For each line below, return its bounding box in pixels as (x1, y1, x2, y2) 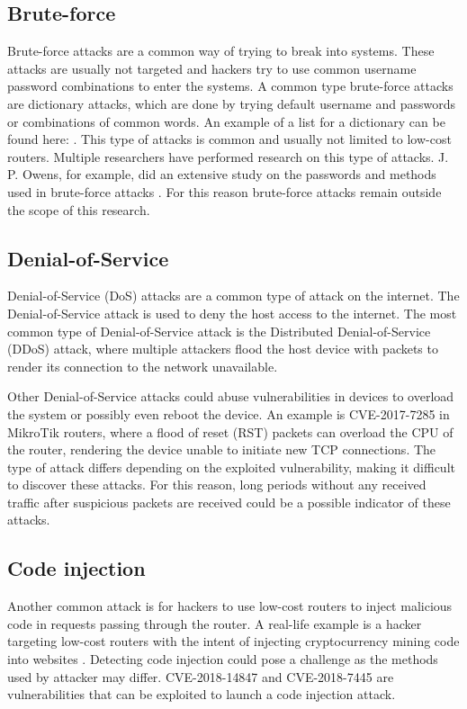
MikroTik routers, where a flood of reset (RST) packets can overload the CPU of (7, 422, 454, 441)
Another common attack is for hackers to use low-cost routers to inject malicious (7, 597, 453, 615)
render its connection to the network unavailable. (7, 356, 278, 375)
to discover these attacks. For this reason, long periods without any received (7, 475, 427, 494)
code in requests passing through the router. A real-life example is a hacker (7, 614, 422, 633)
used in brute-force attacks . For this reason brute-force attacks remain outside (7, 182, 442, 201)
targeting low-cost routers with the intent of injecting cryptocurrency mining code (7, 632, 460, 651)
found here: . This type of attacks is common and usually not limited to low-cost (7, 130, 452, 148)
